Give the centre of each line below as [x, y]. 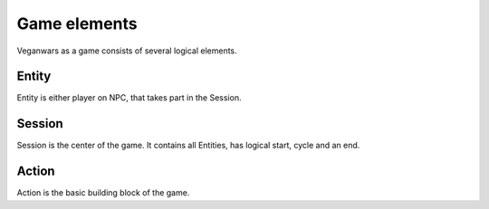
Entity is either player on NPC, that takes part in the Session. [129, 98]
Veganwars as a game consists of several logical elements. [127, 51]
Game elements [77, 24]
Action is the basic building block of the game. [103, 193]
